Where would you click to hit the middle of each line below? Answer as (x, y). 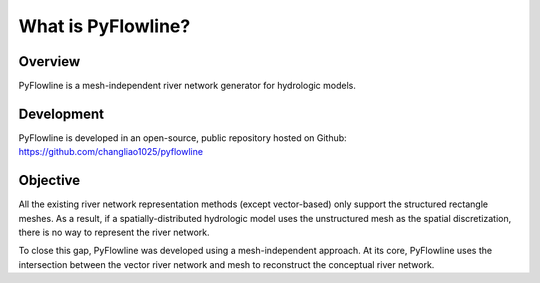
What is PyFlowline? (104, 26)
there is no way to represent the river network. (114, 232)
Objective (49, 180)
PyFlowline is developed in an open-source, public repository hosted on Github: (182, 137)
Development (61, 113)
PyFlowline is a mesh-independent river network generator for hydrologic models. (187, 86)
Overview (49, 61)
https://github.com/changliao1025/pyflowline (111, 152)
